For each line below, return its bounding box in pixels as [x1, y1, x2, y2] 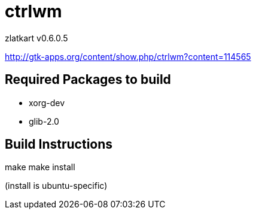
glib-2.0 [29, 116, 59, 126]
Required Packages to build [5, 72, 171, 88]
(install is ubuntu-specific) [5, 180, 108, 191]
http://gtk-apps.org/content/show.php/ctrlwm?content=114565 [5, 51, 251, 62]
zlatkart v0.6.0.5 [5, 32, 68, 43]
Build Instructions [5, 137, 113, 152]
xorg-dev [29, 97, 65, 108]
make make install [5, 162, 75, 173]
